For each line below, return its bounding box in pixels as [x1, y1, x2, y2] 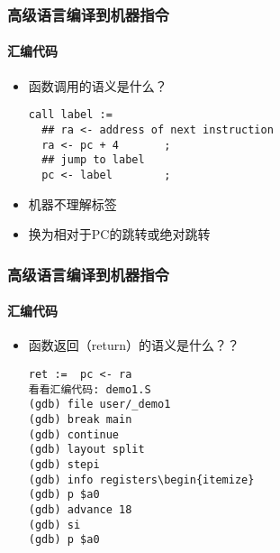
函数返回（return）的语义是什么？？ [28, 336, 240, 355]
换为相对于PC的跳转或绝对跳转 [28, 225, 211, 244]
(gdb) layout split [28, 443, 145, 456]
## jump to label [41, 153, 145, 167]
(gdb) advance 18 [28, 502, 132, 516]
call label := [28, 108, 113, 122]
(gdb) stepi [28, 457, 100, 471]
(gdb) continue [28, 428, 120, 441]
